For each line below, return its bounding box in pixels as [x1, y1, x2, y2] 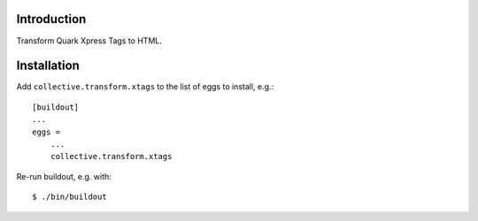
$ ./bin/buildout [32, 192, 107, 202]
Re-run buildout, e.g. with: [16, 171, 112, 181]
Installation [16, 58, 80, 73]
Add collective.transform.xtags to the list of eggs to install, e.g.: [16, 81, 274, 92]
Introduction [16, 11, 87, 27]
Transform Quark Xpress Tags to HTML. [16, 35, 163, 46]
